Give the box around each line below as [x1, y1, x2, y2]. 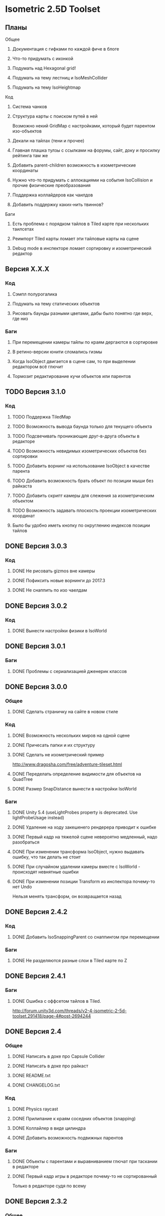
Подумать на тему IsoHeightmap [12, 84, 81, 90]
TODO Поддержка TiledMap [12, 414, 71, 420]
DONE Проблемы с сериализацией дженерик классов [12, 668, 127, 674]
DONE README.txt [12, 1073, 51, 1079]
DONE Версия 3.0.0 [5, 683, 68, 691]
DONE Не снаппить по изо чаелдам [12, 587, 87, 593]
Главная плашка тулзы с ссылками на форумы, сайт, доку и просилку [12, 147, 161, 153]
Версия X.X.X [5, 265, 49, 273]
